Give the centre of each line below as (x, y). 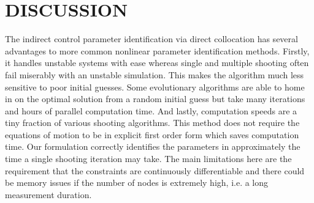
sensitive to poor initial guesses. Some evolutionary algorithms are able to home (155, 87)
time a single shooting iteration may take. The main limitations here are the (148, 159)
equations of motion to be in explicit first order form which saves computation (152, 134)
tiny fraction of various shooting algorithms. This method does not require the (152, 123)
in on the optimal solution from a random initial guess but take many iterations (155, 99)
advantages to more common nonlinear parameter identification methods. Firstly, (157, 50)
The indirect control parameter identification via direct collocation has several (151, 39)
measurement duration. (48, 194)
